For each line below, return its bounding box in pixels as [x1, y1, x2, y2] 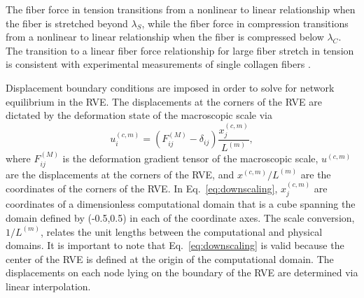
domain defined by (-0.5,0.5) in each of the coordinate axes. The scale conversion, [6, 210, 355, 225]
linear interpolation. [6, 278, 91, 293]
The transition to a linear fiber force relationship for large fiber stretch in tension [6, 43, 354, 57]
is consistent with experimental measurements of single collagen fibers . [6, 57, 311, 71]
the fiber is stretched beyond [6, 15, 128, 30]
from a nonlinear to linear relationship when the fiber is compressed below [6, 29, 324, 44]
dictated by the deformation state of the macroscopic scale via [6, 108, 272, 122]
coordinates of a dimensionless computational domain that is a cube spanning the [6, 197, 356, 211]
